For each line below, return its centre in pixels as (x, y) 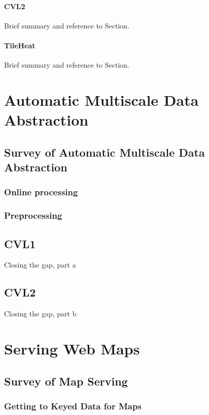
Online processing (41, 192)
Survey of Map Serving (66, 381)
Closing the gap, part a (40, 265)
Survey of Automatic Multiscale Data (104, 152)
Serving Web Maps (72, 348)
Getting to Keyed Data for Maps (73, 406)
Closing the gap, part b (40, 314)
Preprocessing (33, 215)
